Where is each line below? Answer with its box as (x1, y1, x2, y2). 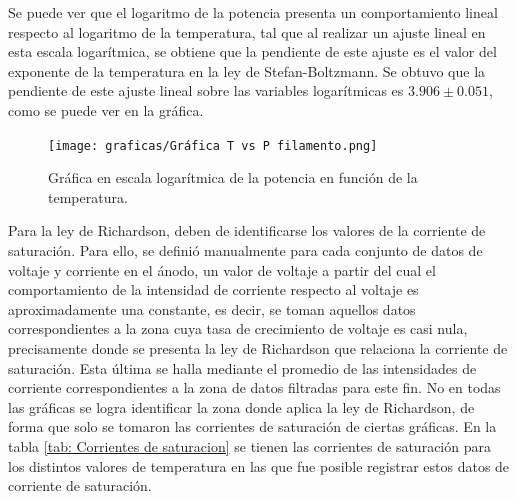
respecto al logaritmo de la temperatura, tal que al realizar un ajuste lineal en (8, 21, 486, 42)
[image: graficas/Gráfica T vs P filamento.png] (48, 138, 378, 153)
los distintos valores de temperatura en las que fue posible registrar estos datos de (8, 455, 510, 476)
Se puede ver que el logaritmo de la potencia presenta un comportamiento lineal (8, 2, 498, 22)
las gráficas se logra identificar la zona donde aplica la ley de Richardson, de (8, 396, 475, 417)
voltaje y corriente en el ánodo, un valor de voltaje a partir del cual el (8, 259, 436, 280)
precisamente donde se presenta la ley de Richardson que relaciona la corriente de (8, 337, 508, 358)
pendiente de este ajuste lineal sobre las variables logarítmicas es (8, 80, 404, 101)
